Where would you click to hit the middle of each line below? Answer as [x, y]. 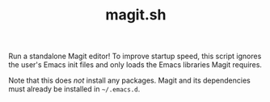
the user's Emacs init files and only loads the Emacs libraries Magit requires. [135, 65]
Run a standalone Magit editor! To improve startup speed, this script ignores [135, 56]
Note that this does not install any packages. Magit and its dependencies [129, 81]
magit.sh [136, 15]
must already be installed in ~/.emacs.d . [74, 89]
